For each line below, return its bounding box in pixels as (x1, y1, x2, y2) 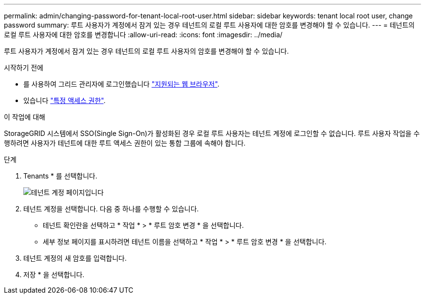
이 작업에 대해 (4, 113, 46, 121)
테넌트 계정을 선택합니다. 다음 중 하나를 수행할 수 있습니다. (23, 205, 199, 213)
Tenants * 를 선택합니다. (23, 172, 98, 180)
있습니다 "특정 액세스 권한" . (23, 96, 106, 104)
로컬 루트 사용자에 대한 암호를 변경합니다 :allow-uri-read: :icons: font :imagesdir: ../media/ (4, 30, 283, 39)
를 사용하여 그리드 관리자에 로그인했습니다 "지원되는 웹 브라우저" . (23, 80, 220, 88)
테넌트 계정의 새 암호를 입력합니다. (23, 254, 127, 262)
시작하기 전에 (4, 63, 44, 72)
